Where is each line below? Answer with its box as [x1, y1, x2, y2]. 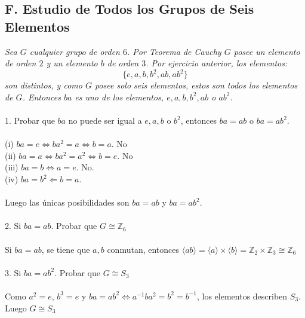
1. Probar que [5, 114, 55, 127]
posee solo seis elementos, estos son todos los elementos [94, 79, 298, 91]
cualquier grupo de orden [29, 45, 120, 57]
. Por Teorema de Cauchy [127, 45, 221, 57]
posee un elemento [233, 45, 300, 57]
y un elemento [46, 57, 98, 69]
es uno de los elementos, [75, 90, 164, 103]
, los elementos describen [196, 289, 288, 302]
